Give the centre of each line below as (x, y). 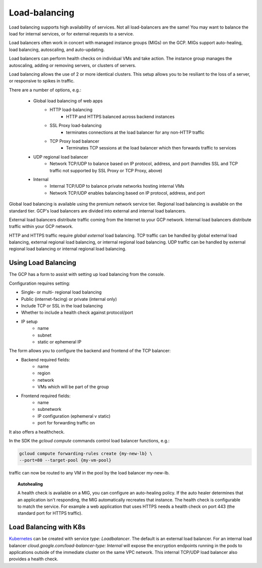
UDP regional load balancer (61, 157)
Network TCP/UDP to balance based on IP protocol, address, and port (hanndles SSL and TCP (144, 164)
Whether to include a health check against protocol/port (77, 312)
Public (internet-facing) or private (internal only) (69, 299)
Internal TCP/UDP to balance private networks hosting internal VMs (117, 186)
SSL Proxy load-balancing (76, 126)
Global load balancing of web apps (68, 101)
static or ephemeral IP (60, 341)
